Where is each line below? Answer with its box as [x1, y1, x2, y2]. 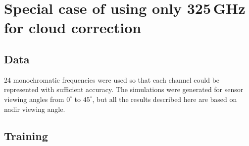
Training [4, 128, 48, 143]
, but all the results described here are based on [92, 94, 237, 104]
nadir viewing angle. [4, 103, 65, 114]
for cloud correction [4, 17, 142, 38]
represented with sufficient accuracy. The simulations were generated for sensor [4, 84, 244, 95]
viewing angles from [4, 94, 64, 104]
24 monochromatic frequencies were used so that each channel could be [4, 74, 220, 85]
